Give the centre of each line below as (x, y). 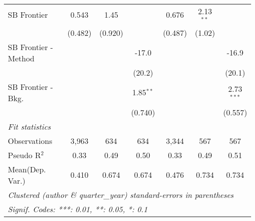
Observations (30, 140)
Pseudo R (25, 155)
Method (21, 58)
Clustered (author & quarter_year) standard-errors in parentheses (121, 194)
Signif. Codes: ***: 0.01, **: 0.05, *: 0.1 (78, 209)
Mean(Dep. (27, 169)
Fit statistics (29, 126)
